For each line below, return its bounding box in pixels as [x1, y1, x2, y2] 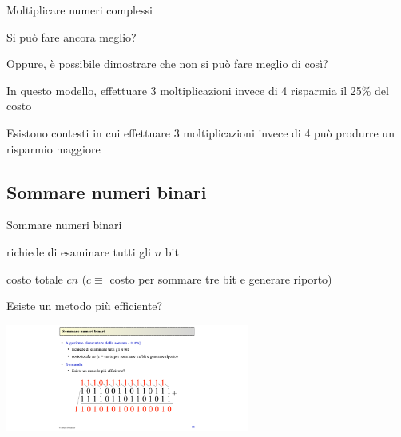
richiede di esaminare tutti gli [6, 243, 151, 260]
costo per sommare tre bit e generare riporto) [109, 270, 332, 287]
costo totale [6, 270, 63, 287]
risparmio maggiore [6, 140, 101, 157]
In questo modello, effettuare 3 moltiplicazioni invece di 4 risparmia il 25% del [6, 81, 389, 98]
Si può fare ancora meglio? [6, 28, 137, 45]
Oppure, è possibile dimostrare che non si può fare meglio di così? [6, 55, 328, 72]
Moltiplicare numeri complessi [6, 2, 153, 18]
